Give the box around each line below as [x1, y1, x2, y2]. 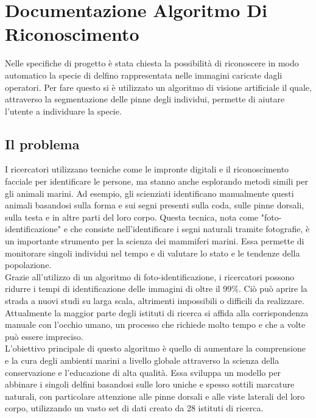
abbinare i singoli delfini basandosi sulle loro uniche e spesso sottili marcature [5, 378, 295, 391]
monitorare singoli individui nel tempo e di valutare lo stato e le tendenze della [5, 246, 300, 259]
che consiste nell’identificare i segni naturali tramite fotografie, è [70, 222, 310, 235]
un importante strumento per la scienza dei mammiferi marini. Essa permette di [5, 235, 304, 247]
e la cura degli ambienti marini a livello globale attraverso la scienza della [5, 353, 279, 366]
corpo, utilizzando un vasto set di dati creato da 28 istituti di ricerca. [5, 402, 264, 414]
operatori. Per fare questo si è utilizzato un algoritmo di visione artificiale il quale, [5, 80, 312, 93]
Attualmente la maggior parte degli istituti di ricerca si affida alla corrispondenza [5, 306, 309, 319]
